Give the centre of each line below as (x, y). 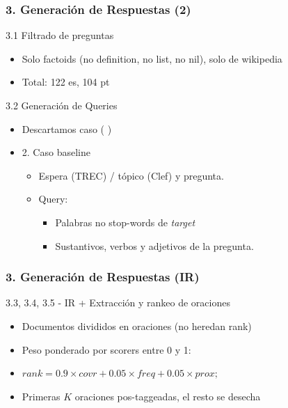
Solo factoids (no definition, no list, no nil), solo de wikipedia (152, 58)
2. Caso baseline (56, 152)
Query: (53, 199)
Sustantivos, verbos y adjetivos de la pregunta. (154, 245)
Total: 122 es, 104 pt (66, 82)
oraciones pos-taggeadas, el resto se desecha (168, 396)
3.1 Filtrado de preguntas (60, 35)
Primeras (41, 396)
